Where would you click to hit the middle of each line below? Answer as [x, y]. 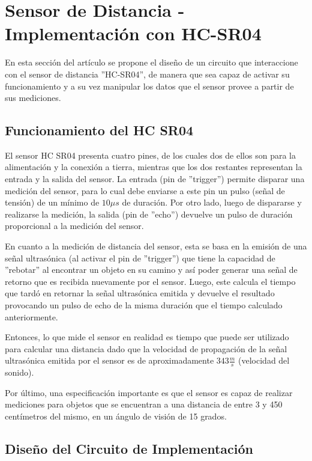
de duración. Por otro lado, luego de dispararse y [212, 202]
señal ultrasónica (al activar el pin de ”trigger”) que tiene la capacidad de [140, 258]
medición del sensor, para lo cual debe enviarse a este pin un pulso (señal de [145, 190]
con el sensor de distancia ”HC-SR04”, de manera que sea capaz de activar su [147, 74]
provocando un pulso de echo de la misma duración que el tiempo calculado [144, 305]
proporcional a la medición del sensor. [74, 226]
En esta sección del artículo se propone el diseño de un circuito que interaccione [151, 62]
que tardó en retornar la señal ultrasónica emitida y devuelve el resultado [140, 293]
